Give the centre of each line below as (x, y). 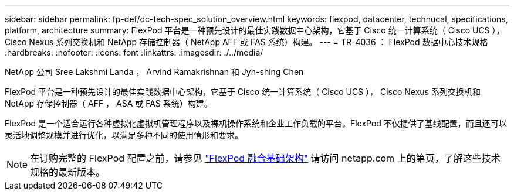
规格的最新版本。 (68, 172)
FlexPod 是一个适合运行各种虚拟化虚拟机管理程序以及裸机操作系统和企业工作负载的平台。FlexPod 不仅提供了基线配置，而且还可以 (256, 123)
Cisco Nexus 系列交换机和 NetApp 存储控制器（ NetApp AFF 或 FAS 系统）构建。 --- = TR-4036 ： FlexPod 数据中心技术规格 (246, 42)
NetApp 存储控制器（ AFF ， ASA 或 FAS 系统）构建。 (109, 103)
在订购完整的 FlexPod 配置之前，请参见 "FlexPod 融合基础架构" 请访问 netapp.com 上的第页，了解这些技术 (265, 158)
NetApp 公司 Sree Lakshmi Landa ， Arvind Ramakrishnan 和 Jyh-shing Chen (154, 72)
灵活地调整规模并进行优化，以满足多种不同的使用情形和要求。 (124, 135)
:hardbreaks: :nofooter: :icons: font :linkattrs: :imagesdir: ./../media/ (134, 52)
